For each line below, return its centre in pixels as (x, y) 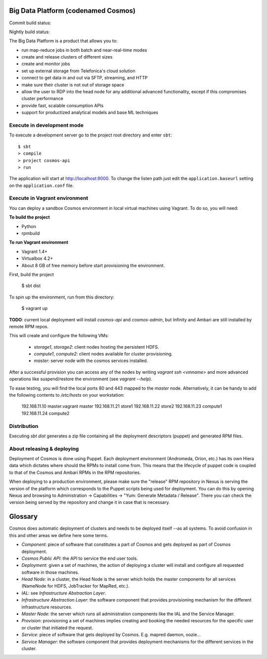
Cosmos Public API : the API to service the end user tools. (80, 558)
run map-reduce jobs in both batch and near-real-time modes (84, 50)
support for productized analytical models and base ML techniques (90, 113)
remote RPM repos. (29, 326)
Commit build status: (30, 23)
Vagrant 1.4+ (35, 251)
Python (29, 226)
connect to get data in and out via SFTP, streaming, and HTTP (85, 78)
